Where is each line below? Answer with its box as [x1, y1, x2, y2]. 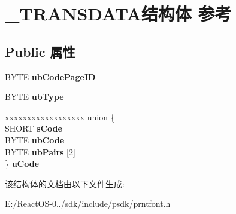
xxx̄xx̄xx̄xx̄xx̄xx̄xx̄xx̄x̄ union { [5, 110, 115, 123]
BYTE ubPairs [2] [5, 145, 75, 158]
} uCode [5, 157, 40, 170]
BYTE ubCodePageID [5, 70, 96, 82]
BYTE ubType [5, 90, 64, 103]
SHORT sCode [5, 122, 62, 134]
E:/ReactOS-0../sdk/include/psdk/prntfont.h [5, 197, 171, 210]
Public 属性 [5, 42, 75, 60]
